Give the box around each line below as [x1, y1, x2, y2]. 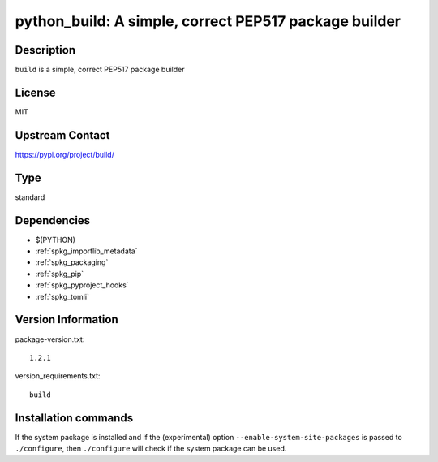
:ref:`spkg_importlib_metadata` [35, 246, 138, 256]
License [15, 85, 56, 99]
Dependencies [15, 214, 91, 227]
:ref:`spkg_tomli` [35, 291, 89, 301]
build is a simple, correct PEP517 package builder [15, 65, 185, 75]
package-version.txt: [15, 334, 85, 344]
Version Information [15, 313, 118, 326]
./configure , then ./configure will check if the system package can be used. [15, 443, 287, 454]
